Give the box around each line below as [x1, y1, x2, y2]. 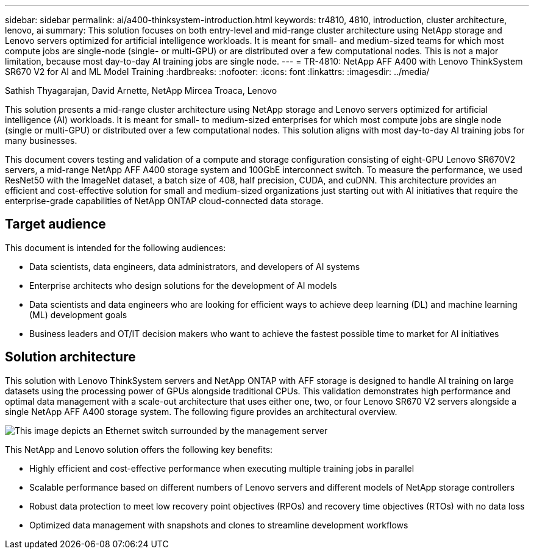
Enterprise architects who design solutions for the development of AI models [29, 280, 337, 291]
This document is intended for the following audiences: [5, 242, 226, 253]
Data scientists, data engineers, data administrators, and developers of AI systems [29, 261, 360, 272]
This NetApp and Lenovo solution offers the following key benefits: [5, 444, 273, 455]
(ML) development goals [29, 309, 127, 320]
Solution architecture [5, 349, 136, 365]
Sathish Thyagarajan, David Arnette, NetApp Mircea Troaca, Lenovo [5, 85, 277, 96]
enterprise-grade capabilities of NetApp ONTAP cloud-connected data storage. [5, 196, 324, 206]
